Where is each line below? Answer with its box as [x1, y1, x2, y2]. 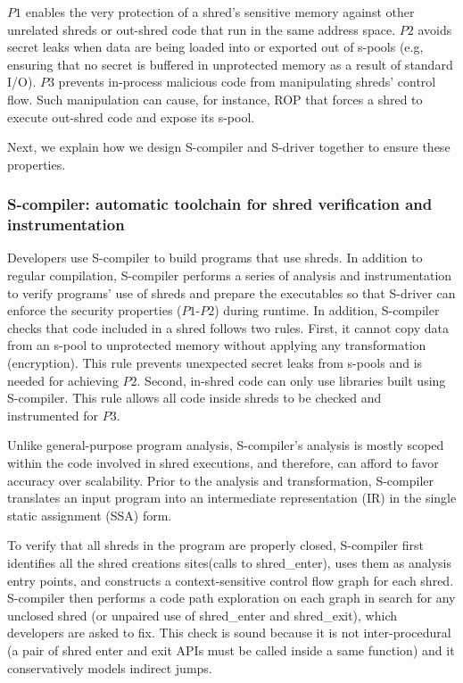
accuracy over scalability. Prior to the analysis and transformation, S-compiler [7, 471, 434, 489]
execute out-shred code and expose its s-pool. [7, 107, 255, 126]
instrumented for [7, 405, 99, 424]
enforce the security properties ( [7, 301, 182, 320]
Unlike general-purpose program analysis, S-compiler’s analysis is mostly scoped [7, 436, 444, 454]
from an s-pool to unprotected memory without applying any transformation [7, 336, 426, 354]
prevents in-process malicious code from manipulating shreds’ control [58, 72, 436, 91]
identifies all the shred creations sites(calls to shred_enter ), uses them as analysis [7, 553, 452, 571]
